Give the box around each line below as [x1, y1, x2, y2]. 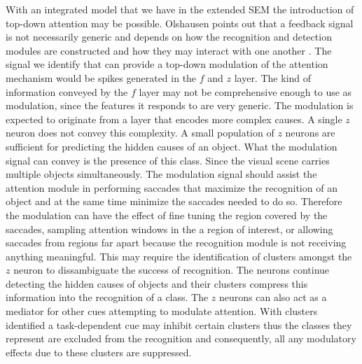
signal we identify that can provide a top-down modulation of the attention [6, 57, 328, 71]
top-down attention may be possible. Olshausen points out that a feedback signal [6, 15, 354, 30]
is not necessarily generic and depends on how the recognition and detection [6, 29, 332, 44]
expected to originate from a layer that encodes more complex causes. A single [6, 111, 342, 126]
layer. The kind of [234, 70, 312, 85]
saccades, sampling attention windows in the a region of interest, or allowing [6, 221, 333, 236]
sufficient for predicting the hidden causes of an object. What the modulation [6, 139, 337, 153]
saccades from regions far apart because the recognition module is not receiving [6, 235, 347, 250]
